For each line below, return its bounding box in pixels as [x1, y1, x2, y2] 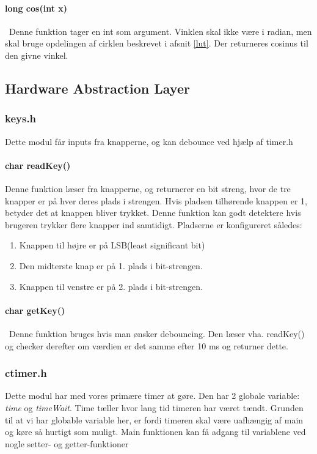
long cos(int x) [5, 1, 68, 14]
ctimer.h [5, 365, 47, 381]
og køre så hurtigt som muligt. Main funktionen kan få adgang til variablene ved [5, 425, 306, 438]
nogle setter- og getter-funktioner [5, 437, 129, 450]
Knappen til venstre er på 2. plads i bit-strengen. [19, 280, 203, 292]
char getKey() [5, 303, 65, 316]
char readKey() [5, 158, 71, 171]
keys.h [5, 111, 37, 126]
